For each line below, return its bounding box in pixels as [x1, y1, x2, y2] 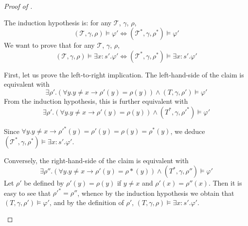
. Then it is [208, 178, 242, 188]
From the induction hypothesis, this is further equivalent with [4, 95, 188, 106]
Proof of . [4, 1, 33, 11]
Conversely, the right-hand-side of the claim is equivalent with [4, 155, 189, 165]
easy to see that [4, 188, 51, 198]
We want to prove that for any [4, 40, 95, 50]
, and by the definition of [49, 197, 124, 207]
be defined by [24, 178, 64, 188]
